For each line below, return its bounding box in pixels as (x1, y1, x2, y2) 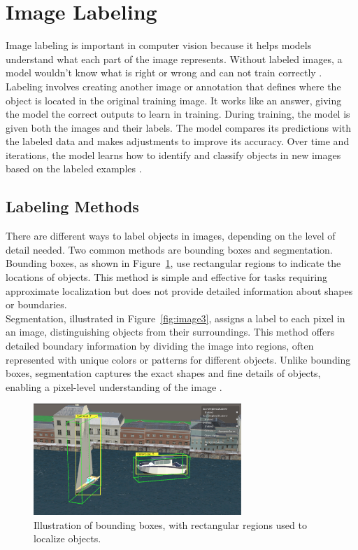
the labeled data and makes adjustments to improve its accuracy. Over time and (6, 134, 350, 149)
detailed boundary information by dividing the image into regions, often (6, 338, 314, 353)
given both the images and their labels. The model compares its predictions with (6, 120, 351, 135)
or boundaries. (6, 297, 67, 312)
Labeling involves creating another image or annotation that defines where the (6, 78, 341, 93)
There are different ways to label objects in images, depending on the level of (6, 228, 336, 243)
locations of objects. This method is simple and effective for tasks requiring (6, 270, 327, 284)
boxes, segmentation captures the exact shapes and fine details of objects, (6, 366, 321, 380)
